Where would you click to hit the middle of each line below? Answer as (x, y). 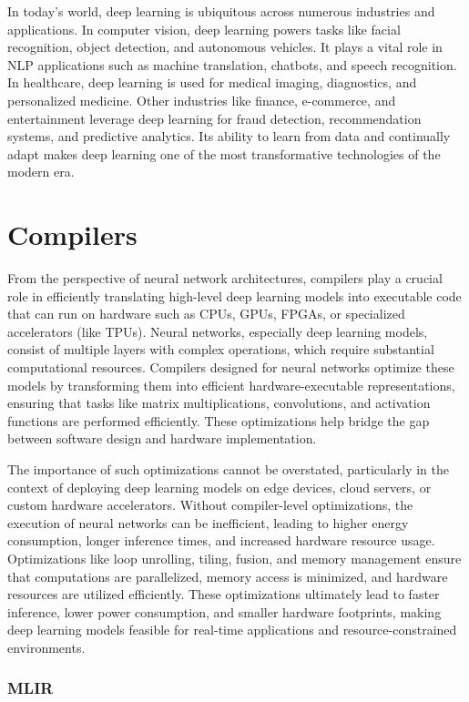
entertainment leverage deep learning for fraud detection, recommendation (214, 118)
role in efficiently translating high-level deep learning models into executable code (234, 295)
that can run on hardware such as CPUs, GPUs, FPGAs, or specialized (206, 314)
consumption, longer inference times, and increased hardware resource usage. (221, 540)
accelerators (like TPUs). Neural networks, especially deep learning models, (218, 331)
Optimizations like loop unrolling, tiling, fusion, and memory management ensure (234, 558)
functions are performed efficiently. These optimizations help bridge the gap (219, 420)
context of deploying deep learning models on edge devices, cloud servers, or (219, 487)
